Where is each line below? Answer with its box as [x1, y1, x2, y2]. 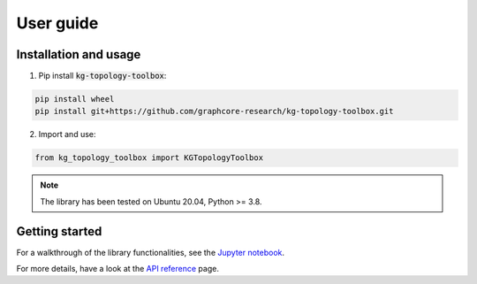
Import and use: [38, 129, 96, 140]
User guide [16, 13, 99, 33]
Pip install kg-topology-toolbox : [38, 71, 167, 81]
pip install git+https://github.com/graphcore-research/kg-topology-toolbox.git [34, 106, 394, 117]
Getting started [16, 224, 102, 239]
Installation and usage [16, 47, 141, 62]
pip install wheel [34, 94, 115, 104]
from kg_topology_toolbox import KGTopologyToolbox [34, 153, 264, 163]
